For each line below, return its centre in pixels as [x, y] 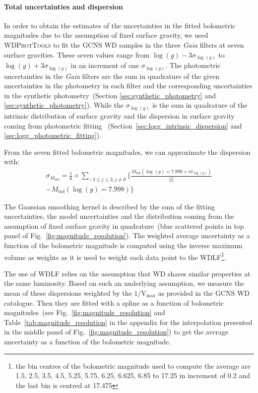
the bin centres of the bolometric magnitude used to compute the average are [133, 365]
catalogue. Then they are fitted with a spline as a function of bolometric [114, 302]
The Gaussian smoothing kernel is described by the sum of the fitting [109, 206]
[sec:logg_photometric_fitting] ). [53, 135]
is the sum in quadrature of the [200, 105]
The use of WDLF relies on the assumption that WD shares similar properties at [127, 273]
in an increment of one [105, 65]
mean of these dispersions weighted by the [68, 293]
